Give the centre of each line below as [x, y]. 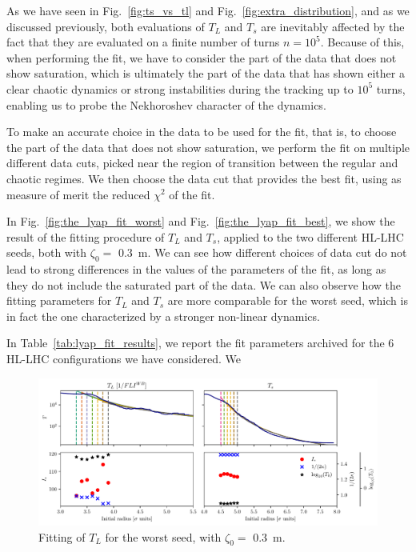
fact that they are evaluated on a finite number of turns [143, 42]
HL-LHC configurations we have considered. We [124, 359]
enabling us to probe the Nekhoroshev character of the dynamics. [166, 104]
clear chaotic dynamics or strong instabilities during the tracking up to [180, 88]
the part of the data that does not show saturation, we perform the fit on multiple [208, 147]
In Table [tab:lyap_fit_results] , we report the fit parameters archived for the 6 [200, 343]
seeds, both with [47, 252]
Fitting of [62, 536]
